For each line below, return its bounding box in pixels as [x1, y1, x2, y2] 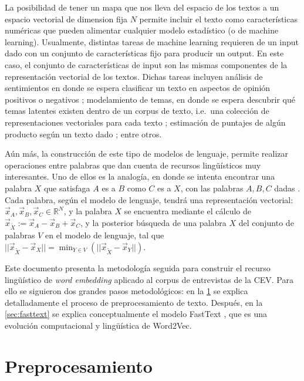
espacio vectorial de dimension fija [5, 12, 128, 25]
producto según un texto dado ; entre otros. [5, 127, 162, 140]
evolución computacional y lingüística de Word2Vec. [5, 319, 192, 331]
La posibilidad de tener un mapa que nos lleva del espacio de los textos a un [5, 1, 279, 13]
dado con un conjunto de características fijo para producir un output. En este [5, 47, 284, 59]
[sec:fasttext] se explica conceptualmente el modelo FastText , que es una [5, 308, 267, 320]
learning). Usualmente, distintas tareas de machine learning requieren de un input [5, 35, 299, 48]
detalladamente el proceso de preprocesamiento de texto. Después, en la [5, 296, 263, 308]
